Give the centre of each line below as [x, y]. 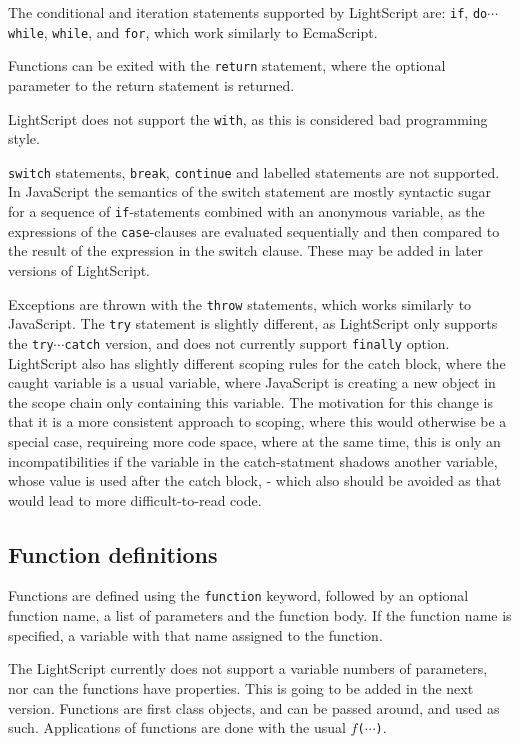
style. [24, 138]
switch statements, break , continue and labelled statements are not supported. [254, 171]
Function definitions [113, 553]
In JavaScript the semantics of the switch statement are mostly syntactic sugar [249, 191]
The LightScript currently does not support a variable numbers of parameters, [248, 668]
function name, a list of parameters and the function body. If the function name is [260, 615]
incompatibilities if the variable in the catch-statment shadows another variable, [253, 460]
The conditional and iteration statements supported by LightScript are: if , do [248, 12]
